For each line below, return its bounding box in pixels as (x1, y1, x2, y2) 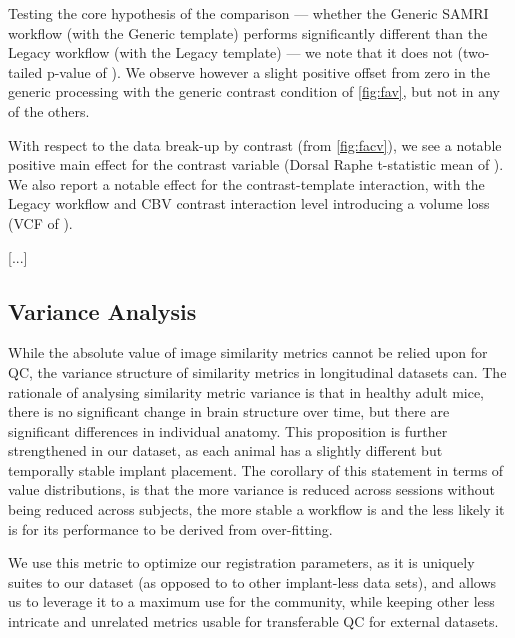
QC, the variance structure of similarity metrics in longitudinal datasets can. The (8, 361, 507, 382)
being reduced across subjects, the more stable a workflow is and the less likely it (8, 499, 505, 520)
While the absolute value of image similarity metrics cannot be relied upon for (8, 342, 488, 363)
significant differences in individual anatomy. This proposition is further (8, 420, 448, 441)
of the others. (8, 100, 90, 121)
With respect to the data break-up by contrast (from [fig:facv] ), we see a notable (8, 134, 502, 155)
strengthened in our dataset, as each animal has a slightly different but (8, 440, 443, 461)
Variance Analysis (8, 295, 197, 326)
